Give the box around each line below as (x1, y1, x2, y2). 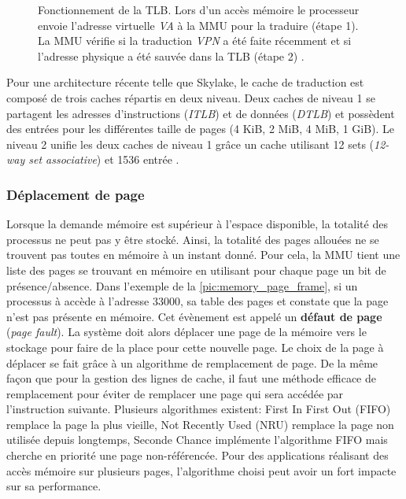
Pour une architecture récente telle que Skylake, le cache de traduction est (6, 74, 364, 91)
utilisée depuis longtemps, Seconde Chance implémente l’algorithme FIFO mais (6, 431, 388, 448)
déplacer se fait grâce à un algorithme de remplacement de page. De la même (6, 354, 378, 371)
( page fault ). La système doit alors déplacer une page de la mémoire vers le (6, 323, 367, 340)
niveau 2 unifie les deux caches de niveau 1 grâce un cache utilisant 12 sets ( (6, 135, 375, 152)
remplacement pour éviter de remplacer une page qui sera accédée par (6, 385, 344, 401)
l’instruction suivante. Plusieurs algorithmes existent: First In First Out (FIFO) (6, 401, 391, 417)
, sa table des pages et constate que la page (179, 293, 389, 309)
